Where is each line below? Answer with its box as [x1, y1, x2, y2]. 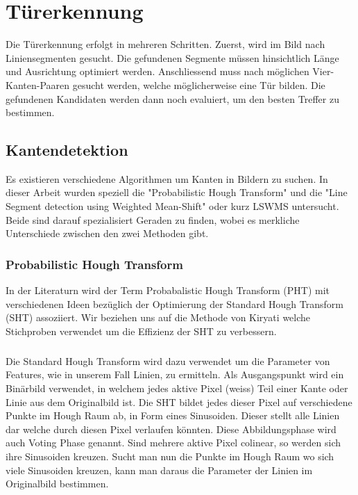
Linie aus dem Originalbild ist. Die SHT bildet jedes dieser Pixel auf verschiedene [6, 394, 352, 409]
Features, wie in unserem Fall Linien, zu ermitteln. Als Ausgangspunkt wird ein [6, 367, 344, 382]
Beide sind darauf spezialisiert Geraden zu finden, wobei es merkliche [6, 212, 300, 227]
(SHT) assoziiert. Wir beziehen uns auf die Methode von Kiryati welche [6, 310, 311, 325]
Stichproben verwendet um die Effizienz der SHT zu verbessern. [6, 323, 277, 338]
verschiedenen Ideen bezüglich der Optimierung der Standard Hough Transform [6, 296, 343, 311]
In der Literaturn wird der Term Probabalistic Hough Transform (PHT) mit [6, 283, 330, 298]
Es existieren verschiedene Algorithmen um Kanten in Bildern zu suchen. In [6, 171, 328, 186]
